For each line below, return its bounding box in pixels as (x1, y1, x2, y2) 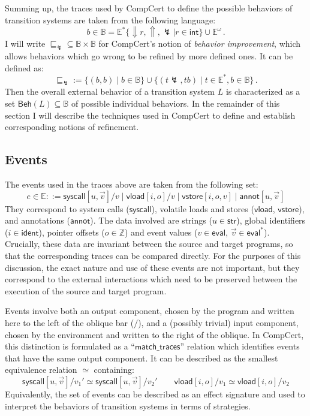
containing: (94, 363, 134, 376)
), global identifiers (236, 214, 306, 227)
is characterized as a (225, 85, 300, 98)
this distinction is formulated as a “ (5, 340, 135, 352)
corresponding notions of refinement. (5, 120, 139, 133)
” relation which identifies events (180, 340, 300, 352)
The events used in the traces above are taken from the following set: (5, 178, 258, 191)
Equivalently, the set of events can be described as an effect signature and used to (5, 387, 305, 400)
